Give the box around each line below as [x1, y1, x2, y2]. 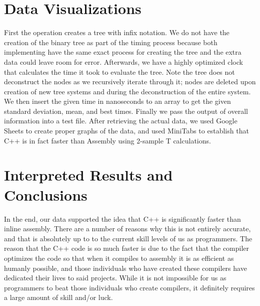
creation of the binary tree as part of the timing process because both [4, 37, 217, 47]
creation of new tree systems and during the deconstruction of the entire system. [4, 86, 251, 96]
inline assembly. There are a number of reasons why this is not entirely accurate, [4, 223, 251, 234]
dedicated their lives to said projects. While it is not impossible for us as [4, 272, 226, 283]
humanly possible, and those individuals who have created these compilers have [4, 262, 247, 273]
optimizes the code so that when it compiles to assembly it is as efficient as [4, 252, 234, 263]
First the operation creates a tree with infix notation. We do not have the [4, 27, 229, 38]
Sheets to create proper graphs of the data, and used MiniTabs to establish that [4, 125, 249, 136]
